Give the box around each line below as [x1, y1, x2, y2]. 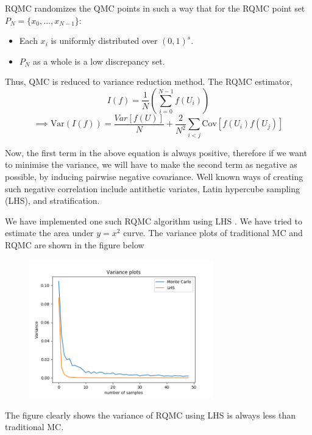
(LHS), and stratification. [5, 194, 100, 207]
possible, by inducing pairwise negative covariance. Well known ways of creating [5, 170, 303, 182]
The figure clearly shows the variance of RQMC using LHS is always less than [5, 408, 296, 421]
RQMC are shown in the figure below [5, 238, 144, 251]
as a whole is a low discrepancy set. [33, 54, 165, 67]
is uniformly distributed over [51, 34, 158, 47]
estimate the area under [5, 226, 94, 239]
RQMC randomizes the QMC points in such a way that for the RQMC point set [5, 2, 305, 14]
